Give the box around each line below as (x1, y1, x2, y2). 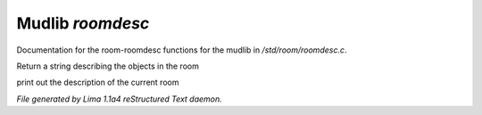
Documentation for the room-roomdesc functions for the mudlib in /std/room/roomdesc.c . (16, 45, 347, 55)
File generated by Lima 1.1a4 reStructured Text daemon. (16, 94, 222, 104)
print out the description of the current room (16, 77, 179, 88)
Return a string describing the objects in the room (16, 61, 200, 71)
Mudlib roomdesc (16, 13, 150, 33)
